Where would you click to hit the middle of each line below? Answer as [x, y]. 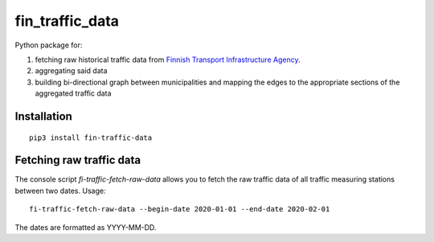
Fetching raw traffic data [78, 160]
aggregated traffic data [73, 93]
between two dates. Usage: [60, 191]
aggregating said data [71, 71]
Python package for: [49, 45]
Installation [43, 116]
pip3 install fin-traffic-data [91, 137]
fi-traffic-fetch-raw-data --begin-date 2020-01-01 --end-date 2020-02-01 [180, 209]
